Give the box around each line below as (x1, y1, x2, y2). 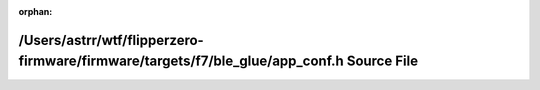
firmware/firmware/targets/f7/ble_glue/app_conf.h (18, 53, 344, 70)
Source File (346, 53, 419, 70)
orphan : (18, 6, 53, 17)
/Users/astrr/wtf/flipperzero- (18, 31, 204, 49)
